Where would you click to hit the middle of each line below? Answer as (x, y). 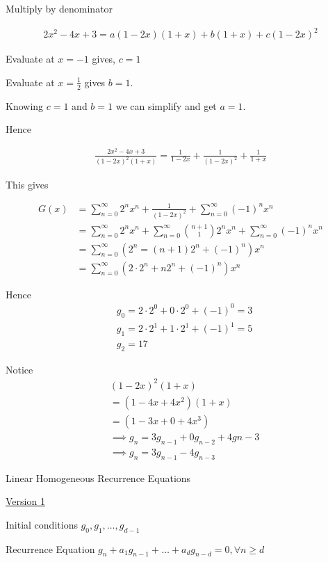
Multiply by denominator (59, 8)
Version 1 (25, 501)
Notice (19, 369)
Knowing (25, 105)
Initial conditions (42, 524)
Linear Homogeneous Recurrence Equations (98, 477)
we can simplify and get (166, 105)
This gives (27, 184)
